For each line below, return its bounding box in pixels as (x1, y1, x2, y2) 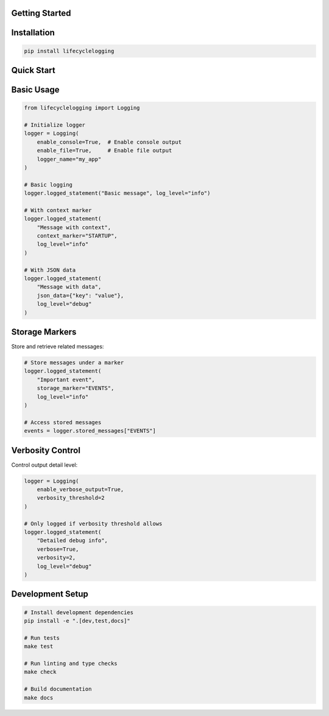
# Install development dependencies (24, 609, 134, 615)
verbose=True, (37, 545, 79, 553)
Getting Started (11, 8, 71, 18)
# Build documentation (24, 686, 92, 693)
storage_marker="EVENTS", (37, 385, 115, 392)
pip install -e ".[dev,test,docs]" (24, 617, 130, 624)
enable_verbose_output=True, (37, 486, 124, 493)
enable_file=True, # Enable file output (37, 147, 172, 154)
